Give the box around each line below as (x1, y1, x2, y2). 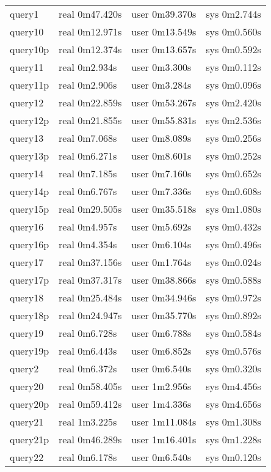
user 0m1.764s (131, 255, 192, 269)
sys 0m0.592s (206, 42, 261, 56)
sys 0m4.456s (206, 379, 261, 393)
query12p (10, 113, 49, 127)
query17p (10, 273, 49, 287)
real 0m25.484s (59, 290, 122, 304)
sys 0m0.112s (206, 60, 261, 74)
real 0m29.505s (59, 202, 122, 216)
